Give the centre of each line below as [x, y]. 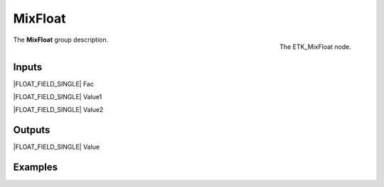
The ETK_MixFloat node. [315, 47]
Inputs [28, 67]
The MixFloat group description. [61, 40]
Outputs [32, 130]
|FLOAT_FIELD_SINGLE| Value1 [58, 97]
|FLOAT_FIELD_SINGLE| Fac [53, 84]
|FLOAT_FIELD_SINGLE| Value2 [58, 110]
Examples [36, 168]
